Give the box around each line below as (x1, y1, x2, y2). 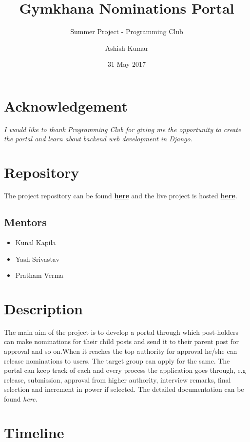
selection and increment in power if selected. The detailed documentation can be (4, 384, 244, 394)
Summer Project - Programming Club (70, 26, 183, 37)
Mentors (4, 214, 47, 230)
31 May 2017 (107, 59, 146, 69)
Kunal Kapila (15, 237, 56, 247)
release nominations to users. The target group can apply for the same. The (4, 355, 230, 365)
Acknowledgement (4, 96, 128, 115)
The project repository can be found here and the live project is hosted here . (4, 191, 237, 201)
